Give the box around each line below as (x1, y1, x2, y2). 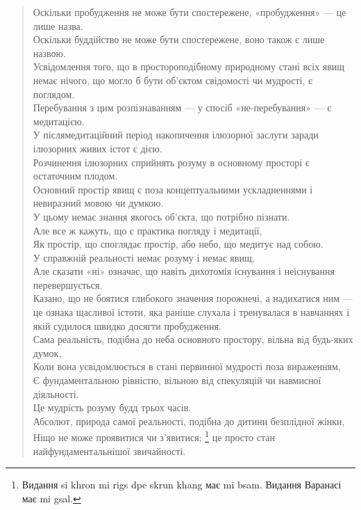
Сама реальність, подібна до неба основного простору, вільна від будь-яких (33, 332, 353, 346)
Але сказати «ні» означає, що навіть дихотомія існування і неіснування (33, 264, 335, 278)
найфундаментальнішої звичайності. (33, 443, 186, 458)
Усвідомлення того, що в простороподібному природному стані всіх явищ (33, 59, 345, 74)
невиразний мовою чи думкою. (33, 196, 164, 210)
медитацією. (33, 113, 85, 128)
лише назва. (33, 18, 83, 33)
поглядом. (33, 86, 75, 101)
